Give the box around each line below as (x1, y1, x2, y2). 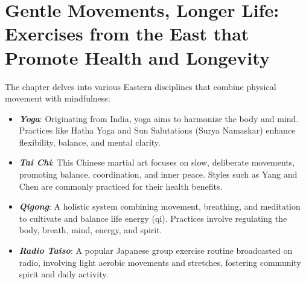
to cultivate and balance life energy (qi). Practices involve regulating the (19, 211, 287, 224)
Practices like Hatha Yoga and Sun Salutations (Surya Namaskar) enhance (19, 124, 296, 137)
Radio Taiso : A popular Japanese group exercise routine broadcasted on (19, 244, 293, 257)
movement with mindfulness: (5, 92, 110, 105)
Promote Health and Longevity (5, 45, 270, 69)
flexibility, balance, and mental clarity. (19, 135, 161, 148)
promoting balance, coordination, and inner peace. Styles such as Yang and (19, 168, 298, 181)
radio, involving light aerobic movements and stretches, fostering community (19, 256, 301, 268)
